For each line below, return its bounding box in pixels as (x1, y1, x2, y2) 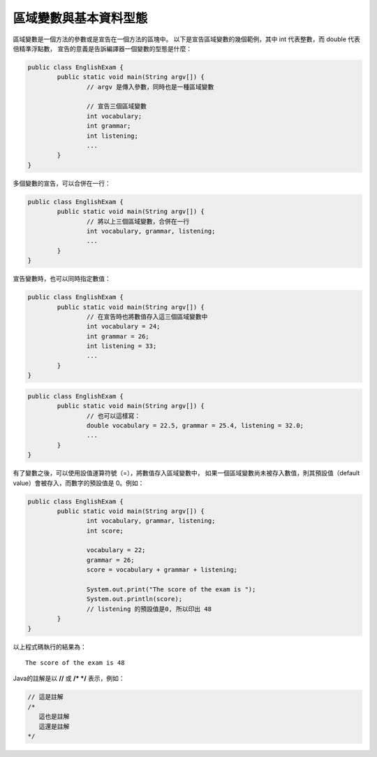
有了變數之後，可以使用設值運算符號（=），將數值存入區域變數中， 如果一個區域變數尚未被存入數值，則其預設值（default (13, 469, 360, 477)
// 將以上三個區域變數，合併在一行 (86, 217, 190, 225)
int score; (86, 526, 124, 535)
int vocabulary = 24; (86, 322, 161, 331)
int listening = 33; (86, 343, 157, 350)
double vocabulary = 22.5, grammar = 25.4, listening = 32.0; (86, 421, 304, 429)
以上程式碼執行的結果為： (13, 642, 87, 651)
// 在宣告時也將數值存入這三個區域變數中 (86, 312, 208, 321)
